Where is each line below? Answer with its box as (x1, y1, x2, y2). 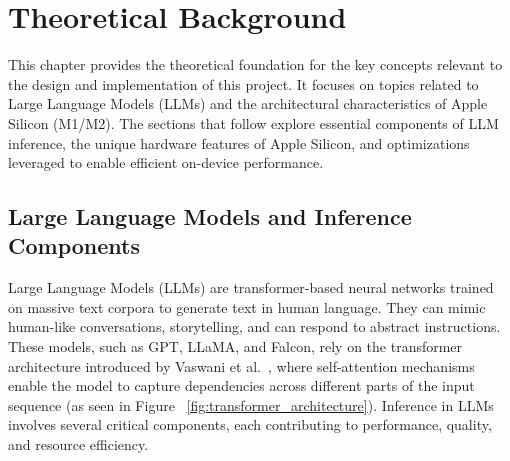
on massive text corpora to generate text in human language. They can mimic (8, 296, 486, 317)
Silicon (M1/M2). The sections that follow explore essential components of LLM (8, 112, 499, 133)
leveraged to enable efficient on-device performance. (8, 152, 324, 173)
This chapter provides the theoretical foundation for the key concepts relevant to (8, 54, 503, 75)
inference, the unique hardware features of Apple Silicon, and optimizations (8, 132, 470, 153)
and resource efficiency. (8, 434, 149, 455)
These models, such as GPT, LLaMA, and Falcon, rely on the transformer (8, 336, 463, 357)
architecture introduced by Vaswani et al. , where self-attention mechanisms (8, 355, 475, 376)
